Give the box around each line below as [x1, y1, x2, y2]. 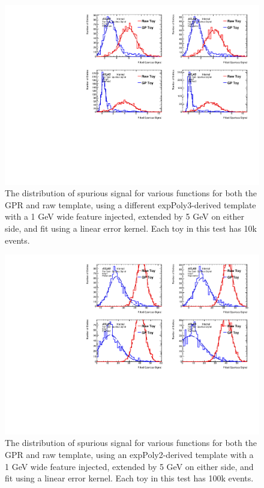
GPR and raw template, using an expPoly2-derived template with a [5, 448, 254, 461]
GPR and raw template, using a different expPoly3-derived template [5, 198, 256, 211]
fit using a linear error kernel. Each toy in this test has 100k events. [5, 472, 254, 484]
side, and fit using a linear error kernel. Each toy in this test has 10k [5, 222, 257, 235]
